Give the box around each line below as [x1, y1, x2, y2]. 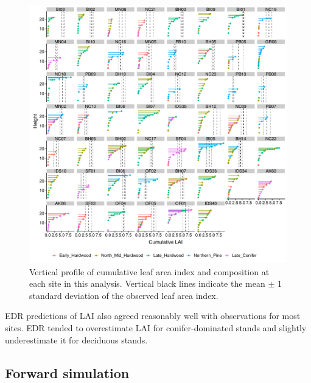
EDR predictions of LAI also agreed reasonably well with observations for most [5, 309, 301, 322]
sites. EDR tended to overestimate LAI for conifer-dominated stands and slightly [5, 321, 307, 334]
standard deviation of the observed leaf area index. [29, 289, 218, 301]
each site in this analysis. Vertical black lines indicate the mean [29, 277, 265, 290]
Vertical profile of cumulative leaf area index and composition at [29, 265, 270, 278]
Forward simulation [5, 363, 130, 382]
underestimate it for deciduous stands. [5, 333, 148, 346]
